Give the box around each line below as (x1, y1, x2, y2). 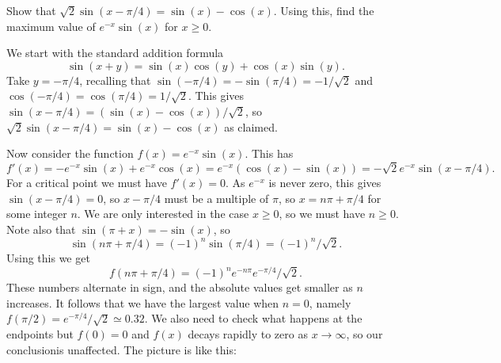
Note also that (6, 220, 76, 237)
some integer (6, 205, 67, 222)
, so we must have (279, 205, 366, 222)
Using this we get (6, 250, 90, 266)
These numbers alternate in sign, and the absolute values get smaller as (6, 279, 353, 296)
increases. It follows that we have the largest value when (6, 294, 279, 311)
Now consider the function (6, 145, 134, 162)
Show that (6, 2, 56, 18)
